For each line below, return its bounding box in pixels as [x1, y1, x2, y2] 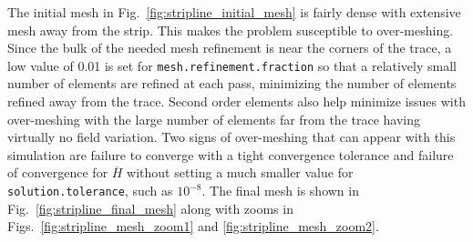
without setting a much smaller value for [127, 163, 354, 182]
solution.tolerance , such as [7, 181, 173, 199]
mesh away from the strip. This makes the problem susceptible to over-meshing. [7, 20, 454, 39]
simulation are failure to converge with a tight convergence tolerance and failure [7, 145, 454, 164]
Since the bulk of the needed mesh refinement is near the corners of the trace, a [7, 38, 452, 57]
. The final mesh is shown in [201, 181, 359, 199]
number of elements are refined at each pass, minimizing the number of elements [7, 74, 457, 93]
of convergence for [7, 163, 108, 182]
